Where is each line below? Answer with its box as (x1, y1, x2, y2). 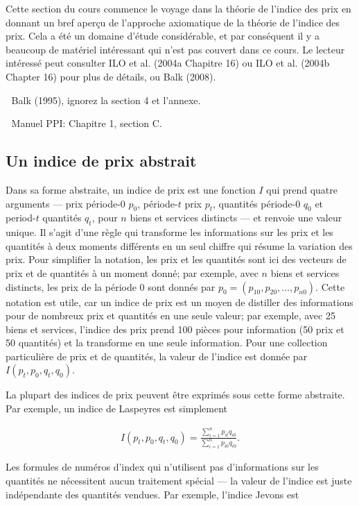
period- (6, 210, 36, 225)
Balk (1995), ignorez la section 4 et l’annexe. (11, 92, 201, 107)
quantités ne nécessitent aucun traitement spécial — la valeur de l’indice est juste (6, 473, 352, 487)
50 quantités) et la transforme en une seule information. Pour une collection (6, 335, 328, 350)
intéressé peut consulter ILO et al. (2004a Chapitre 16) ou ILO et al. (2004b (6, 56, 330, 70)
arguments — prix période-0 (6, 196, 125, 210)
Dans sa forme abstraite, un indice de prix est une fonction (6, 182, 256, 196)
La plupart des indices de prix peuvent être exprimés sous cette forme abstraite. (6, 387, 345, 402)
